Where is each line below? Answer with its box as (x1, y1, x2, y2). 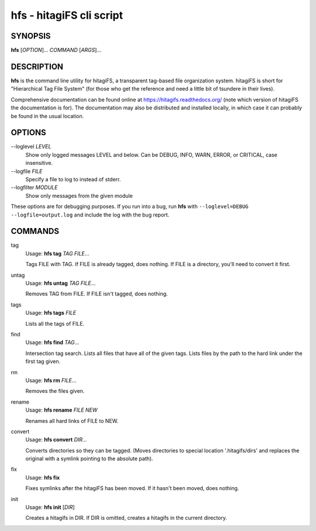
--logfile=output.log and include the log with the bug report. (11, 211, 170, 218)
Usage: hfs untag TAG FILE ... (25, 280, 96, 287)
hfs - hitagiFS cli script (11, 9, 123, 22)
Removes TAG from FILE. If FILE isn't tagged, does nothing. (25, 290, 168, 298)
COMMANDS (11, 226, 60, 236)
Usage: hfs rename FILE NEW (25, 406, 98, 413)
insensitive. (25, 160, 53, 167)
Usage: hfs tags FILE (25, 309, 76, 316)
